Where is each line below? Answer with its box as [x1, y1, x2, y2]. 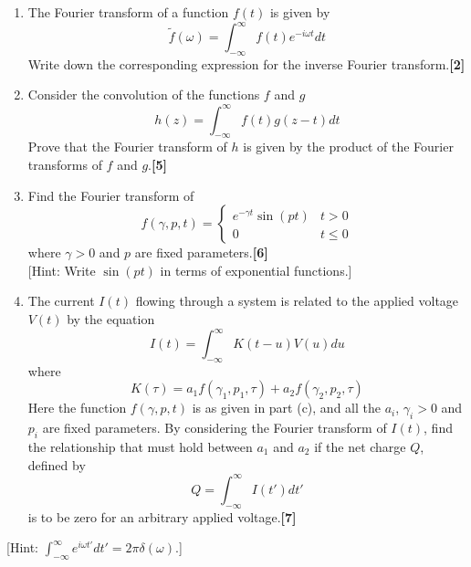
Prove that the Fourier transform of [27, 137, 227, 156]
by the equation [67, 309, 155, 328]
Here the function [27, 398, 127, 417]
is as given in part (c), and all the [192, 398, 381, 417]
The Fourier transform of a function [27, 3, 229, 21]
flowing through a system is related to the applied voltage [135, 291, 459, 310]
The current [27, 291, 95, 310]
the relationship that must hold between [27, 437, 253, 457]
